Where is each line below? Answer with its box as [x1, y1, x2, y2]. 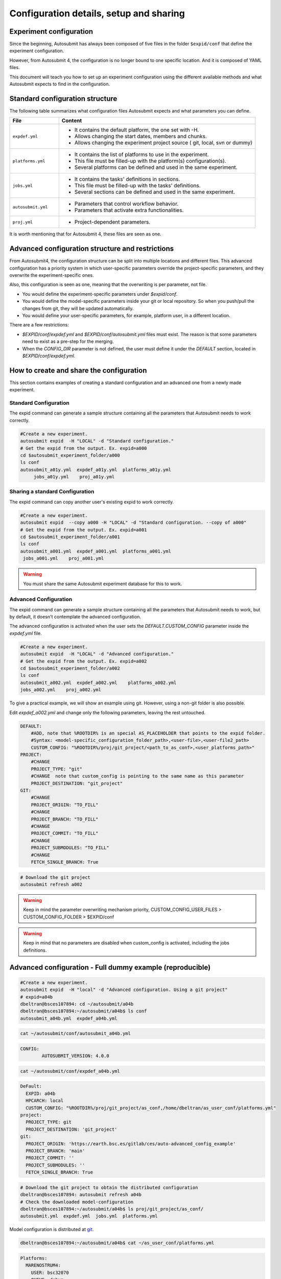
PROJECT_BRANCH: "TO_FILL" [31, 816, 99, 822]
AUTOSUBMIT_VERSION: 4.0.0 [41, 1053, 109, 1059]
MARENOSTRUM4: [26, 1263, 61, 1268]
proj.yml [12, 219, 33, 225]
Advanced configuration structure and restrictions [9, 245, 174, 253]
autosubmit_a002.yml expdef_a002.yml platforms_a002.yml [20, 679, 177, 686]
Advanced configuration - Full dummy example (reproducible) [9, 963, 211, 972]
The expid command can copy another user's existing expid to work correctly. [9, 499, 174, 505]
